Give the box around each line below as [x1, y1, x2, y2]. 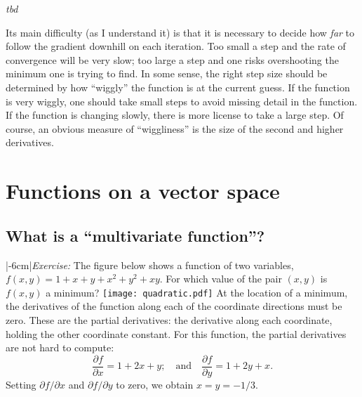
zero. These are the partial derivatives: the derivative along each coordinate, [6, 312, 333, 327]
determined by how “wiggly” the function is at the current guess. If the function [6, 79, 350, 94]
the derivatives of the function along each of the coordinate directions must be [6, 299, 342, 313]
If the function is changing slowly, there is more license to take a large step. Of [6, 108, 344, 122]
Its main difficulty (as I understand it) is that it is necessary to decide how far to [6, 25, 355, 39]
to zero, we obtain [116, 377, 194, 391]
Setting [6, 377, 36, 391]
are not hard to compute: [6, 340, 114, 355]
